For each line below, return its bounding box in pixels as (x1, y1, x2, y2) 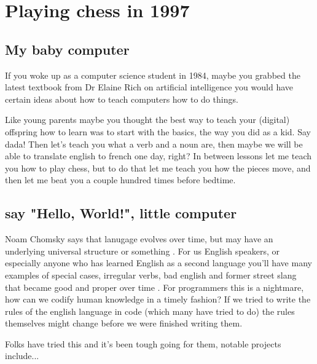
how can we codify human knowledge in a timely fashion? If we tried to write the (5, 293, 311, 306)
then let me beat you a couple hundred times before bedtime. (5, 173, 236, 186)
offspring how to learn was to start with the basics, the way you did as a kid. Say (5, 125, 311, 138)
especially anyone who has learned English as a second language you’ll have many (5, 256, 312, 269)
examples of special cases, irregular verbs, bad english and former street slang (5, 268, 297, 281)
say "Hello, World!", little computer (5, 204, 237, 223)
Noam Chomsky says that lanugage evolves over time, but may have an (5, 232, 273, 245)
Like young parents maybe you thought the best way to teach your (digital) (5, 113, 290, 126)
